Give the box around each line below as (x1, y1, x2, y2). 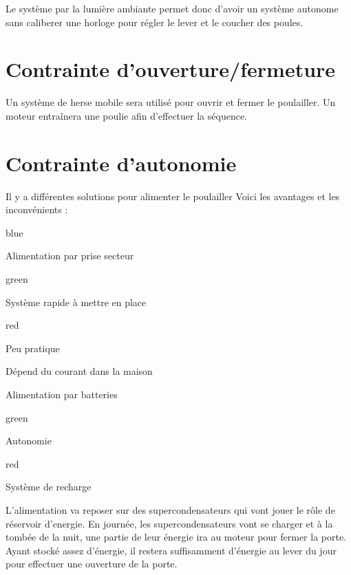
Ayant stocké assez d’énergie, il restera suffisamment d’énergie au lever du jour (6, 543, 337, 557)
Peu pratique (6, 340, 60, 355)
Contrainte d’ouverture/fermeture (6, 55, 336, 83)
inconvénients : (6, 202, 68, 217)
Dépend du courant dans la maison (6, 364, 153, 378)
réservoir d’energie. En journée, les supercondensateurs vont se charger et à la (6, 516, 333, 530)
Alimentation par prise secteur (6, 248, 134, 263)
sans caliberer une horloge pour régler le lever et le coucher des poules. (6, 14, 304, 29)
